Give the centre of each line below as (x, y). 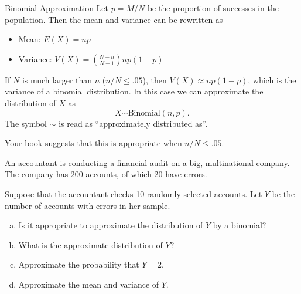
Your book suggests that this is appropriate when (93, 143)
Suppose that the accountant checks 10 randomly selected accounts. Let (134, 193)
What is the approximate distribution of (90, 244)
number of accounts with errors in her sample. (88, 205)
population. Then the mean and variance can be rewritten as (114, 19)
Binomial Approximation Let (57, 8)
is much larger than (57, 80)
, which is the (272, 80)
